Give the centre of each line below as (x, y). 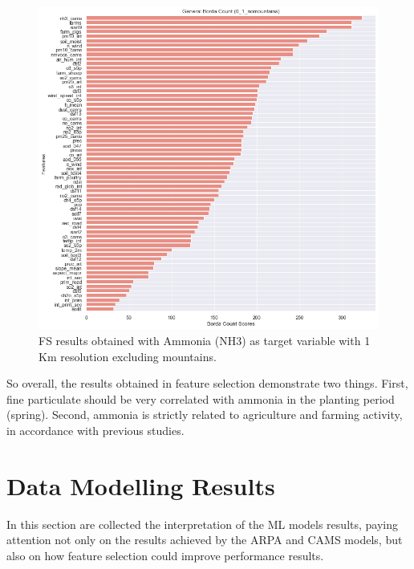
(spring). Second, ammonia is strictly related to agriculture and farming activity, (205, 415)
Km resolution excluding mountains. (128, 356)
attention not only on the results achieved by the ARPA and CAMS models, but (205, 540)
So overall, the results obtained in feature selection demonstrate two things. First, (207, 383)
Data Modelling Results (141, 485)
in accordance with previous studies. (95, 430)
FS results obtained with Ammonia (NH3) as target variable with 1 (205, 341)
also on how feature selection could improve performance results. (165, 555)
